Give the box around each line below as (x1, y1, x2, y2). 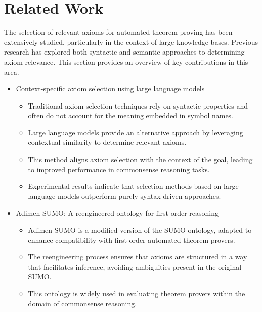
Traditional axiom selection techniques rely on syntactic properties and (28, 100, 248, 111)
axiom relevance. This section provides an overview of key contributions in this (4, 56, 248, 67)
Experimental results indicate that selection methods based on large (28, 181, 239, 191)
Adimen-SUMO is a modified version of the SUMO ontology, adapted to (28, 225, 252, 235)
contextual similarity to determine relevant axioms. (28, 137, 187, 147)
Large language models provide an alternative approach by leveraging (28, 127, 243, 137)
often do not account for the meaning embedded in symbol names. (28, 110, 234, 121)
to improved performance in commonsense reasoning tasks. (28, 164, 210, 174)
